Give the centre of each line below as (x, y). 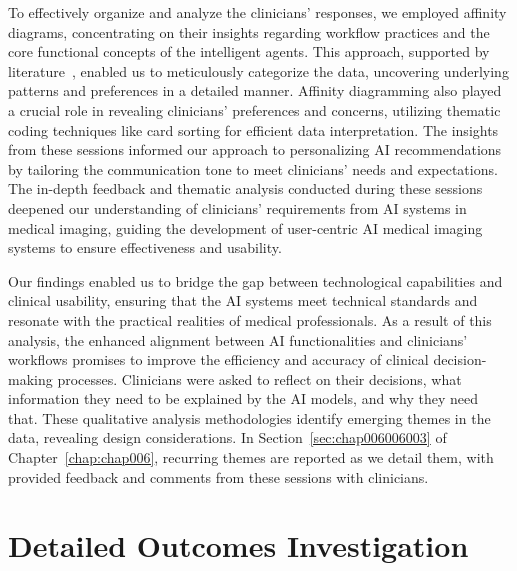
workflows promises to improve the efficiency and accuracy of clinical (218, 359)
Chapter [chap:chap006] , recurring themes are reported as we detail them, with (251, 457)
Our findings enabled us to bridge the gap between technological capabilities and (255, 280)
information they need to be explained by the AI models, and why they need (243, 398)
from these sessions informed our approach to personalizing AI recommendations (255, 149)
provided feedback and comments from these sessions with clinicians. (218, 476)
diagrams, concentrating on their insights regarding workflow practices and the (249, 31)
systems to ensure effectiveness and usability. (145, 247)
